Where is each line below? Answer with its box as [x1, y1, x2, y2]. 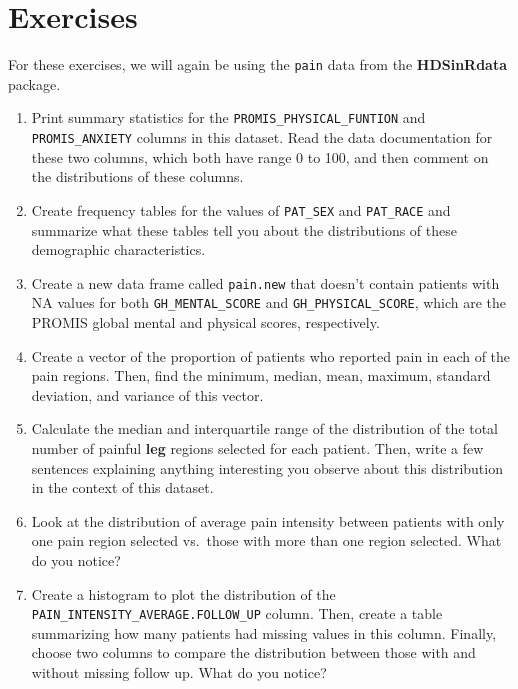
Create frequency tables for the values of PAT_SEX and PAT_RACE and [31, 199, 451, 220]
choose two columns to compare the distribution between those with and [31, 642, 476, 663]
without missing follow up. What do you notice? [31, 662, 327, 682]
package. [8, 73, 61, 94]
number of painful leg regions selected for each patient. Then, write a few [31, 438, 484, 458]
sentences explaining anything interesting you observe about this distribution [31, 457, 503, 478]
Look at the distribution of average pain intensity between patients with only [31, 510, 505, 531]
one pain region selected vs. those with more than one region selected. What [31, 530, 502, 551]
